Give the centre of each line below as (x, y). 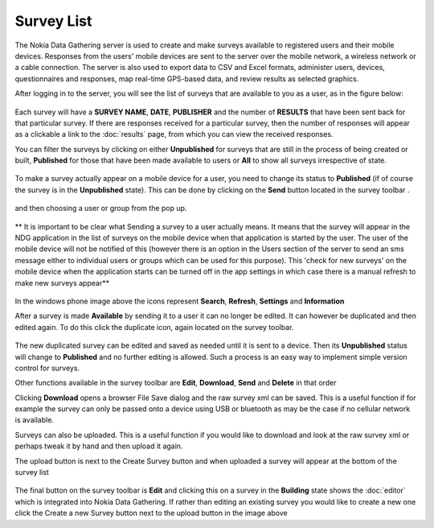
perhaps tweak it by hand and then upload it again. (99, 446)
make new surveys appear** (62, 283)
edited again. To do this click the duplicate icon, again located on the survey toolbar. (154, 327)
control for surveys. (47, 368)
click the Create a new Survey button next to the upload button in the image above (151, 513)
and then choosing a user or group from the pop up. (101, 208)
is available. (34, 420)
